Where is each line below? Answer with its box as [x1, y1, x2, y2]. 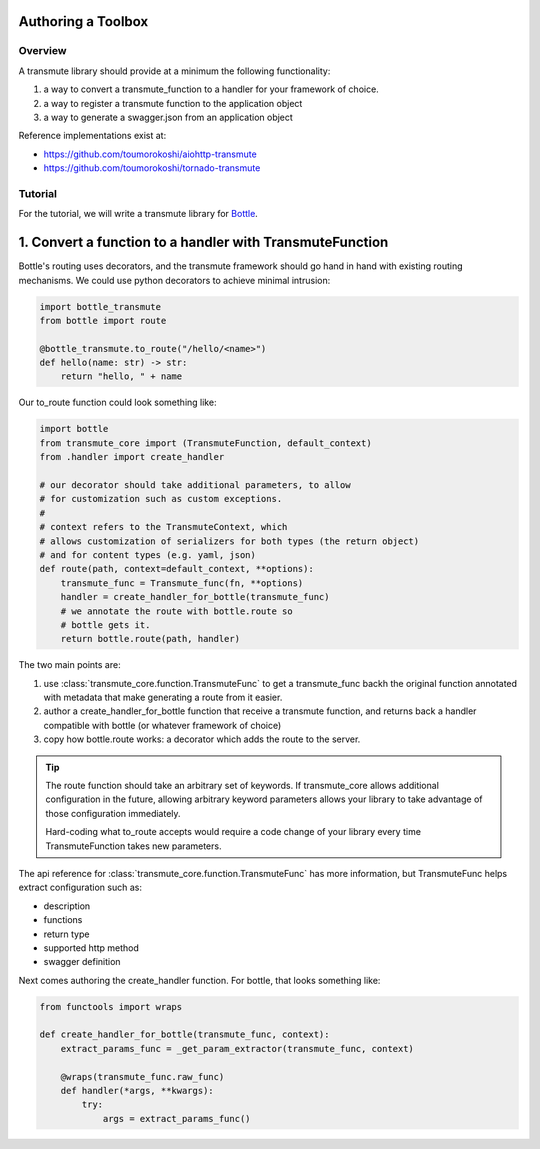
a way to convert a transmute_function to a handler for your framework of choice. [43, 83, 379, 95]
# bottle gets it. [60, 619, 151, 630]
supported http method [43, 941, 140, 954]
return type [43, 928, 90, 940]
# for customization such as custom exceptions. [39, 493, 283, 505]
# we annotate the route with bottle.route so [60, 605, 294, 617]
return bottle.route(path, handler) [60, 633, 240, 645]
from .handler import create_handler [39, 451, 225, 463]
